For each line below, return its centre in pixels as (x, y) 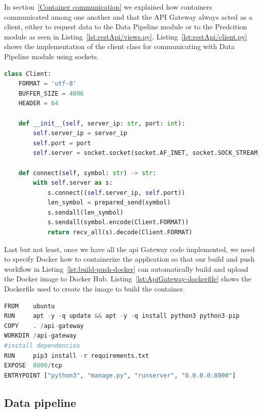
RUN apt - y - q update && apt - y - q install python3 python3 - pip (122, 316)
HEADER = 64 (38, 104)
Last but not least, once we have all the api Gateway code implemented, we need (129, 249)
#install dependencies (42, 346)
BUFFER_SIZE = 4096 (51, 93)
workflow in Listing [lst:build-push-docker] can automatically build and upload (126, 269)
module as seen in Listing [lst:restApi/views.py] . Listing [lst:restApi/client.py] (126, 36)
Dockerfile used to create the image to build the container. (95, 289)
